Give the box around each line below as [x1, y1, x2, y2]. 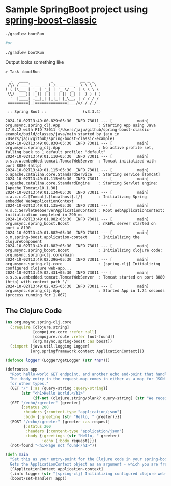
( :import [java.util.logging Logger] [10, 343, 90, 349]
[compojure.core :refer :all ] [32, 330, 97, 335]
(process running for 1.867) [5, 292, 67, 297]
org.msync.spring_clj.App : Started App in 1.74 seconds [5, 288, 165, 293]
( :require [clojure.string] [10, 325, 70, 330]
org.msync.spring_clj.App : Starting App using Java [5, 123, 156, 128]
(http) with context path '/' [5, 279, 70, 284]
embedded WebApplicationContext [5, 198, 74, 204]
